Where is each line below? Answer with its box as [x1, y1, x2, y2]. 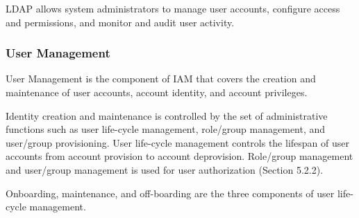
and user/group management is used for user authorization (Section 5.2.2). [6, 162, 324, 176]
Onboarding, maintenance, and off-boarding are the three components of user [6, 185, 335, 200]
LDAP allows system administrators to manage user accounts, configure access [6, 1, 340, 15]
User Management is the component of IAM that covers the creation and [6, 71, 316, 86]
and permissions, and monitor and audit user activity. [6, 15, 235, 29]
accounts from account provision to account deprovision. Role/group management [6, 149, 353, 163]
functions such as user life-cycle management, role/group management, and [6, 122, 326, 136]
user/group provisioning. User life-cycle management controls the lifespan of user [6, 135, 349, 149]
